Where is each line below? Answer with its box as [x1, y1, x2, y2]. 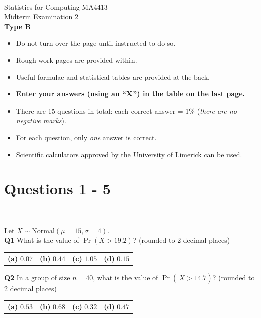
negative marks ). [16, 115, 66, 126]
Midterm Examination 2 [4, 11, 79, 22]
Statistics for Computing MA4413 [4, 1, 108, 12]
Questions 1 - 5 [4, 178, 111, 199]
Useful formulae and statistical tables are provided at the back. [16, 71, 210, 82]
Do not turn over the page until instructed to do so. [16, 38, 176, 48]
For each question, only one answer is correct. [16, 132, 157, 142]
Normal [32, 227, 55, 235]
